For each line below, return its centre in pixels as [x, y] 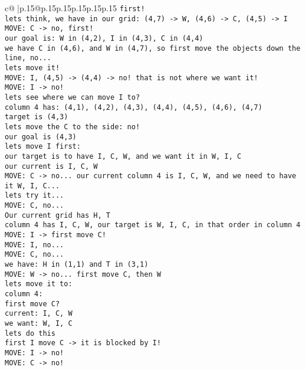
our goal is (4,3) [41, 137]
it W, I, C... [32, 186]
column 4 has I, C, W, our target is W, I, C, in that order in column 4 [153, 225]
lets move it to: [39, 284]
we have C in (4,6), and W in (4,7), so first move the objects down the [153, 48]
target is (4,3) [37, 117]
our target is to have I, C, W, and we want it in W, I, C [123, 156]
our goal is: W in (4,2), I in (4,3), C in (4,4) [104, 38]
